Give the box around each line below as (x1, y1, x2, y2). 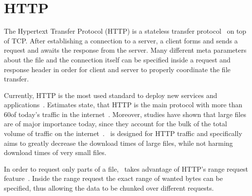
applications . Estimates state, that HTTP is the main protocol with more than (4, 99, 243, 110)
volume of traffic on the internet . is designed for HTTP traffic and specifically (4, 128, 242, 138)
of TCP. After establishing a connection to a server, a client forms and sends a (4, 35, 238, 45)
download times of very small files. (4, 147, 107, 157)
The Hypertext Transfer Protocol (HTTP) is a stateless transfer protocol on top (4, 26, 247, 36)
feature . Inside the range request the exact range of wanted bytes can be (4, 173, 223, 183)
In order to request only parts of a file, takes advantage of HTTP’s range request (4, 163, 249, 174)
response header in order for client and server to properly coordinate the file (4, 64, 231, 74)
